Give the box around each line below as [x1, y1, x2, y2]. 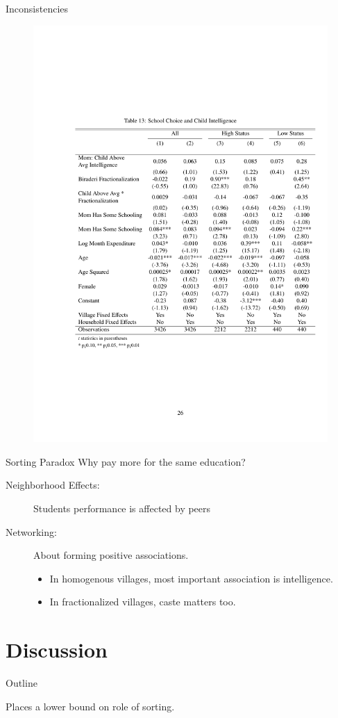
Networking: [6, 524, 57, 539]
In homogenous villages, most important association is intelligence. [49, 571, 333, 585]
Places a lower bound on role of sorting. [6, 699, 175, 713]
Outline [6, 676, 37, 690]
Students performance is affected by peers [33, 501, 211, 516]
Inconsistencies [6, 1, 69, 15]
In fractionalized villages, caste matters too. [49, 594, 236, 609]
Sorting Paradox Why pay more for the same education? [6, 454, 246, 468]
